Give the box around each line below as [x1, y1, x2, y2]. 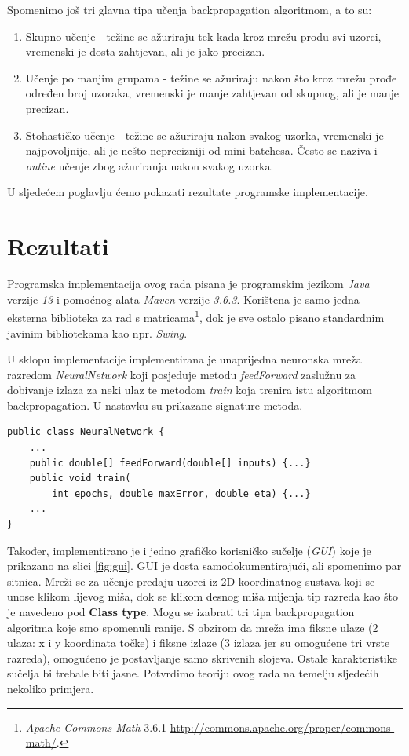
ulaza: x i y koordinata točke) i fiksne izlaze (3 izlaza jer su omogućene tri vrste [7, 634, 390, 651]
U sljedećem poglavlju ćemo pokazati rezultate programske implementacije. [7, 184, 368, 200]
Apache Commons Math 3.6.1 [25, 718, 167, 735]
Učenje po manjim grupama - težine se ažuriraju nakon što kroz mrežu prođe [25, 69, 397, 86]
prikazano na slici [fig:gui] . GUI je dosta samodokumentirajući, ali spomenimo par [7, 557, 402, 574]
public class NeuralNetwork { [7, 426, 165, 438]
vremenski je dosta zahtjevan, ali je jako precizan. [25, 43, 265, 60]
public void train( [29, 473, 131, 484]
